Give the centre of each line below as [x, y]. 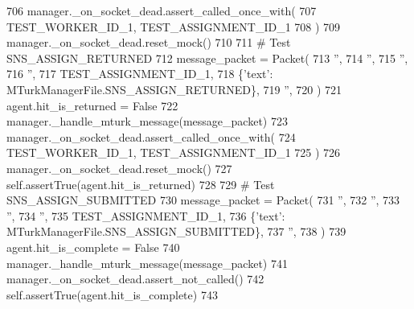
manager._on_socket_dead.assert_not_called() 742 [135, 279]
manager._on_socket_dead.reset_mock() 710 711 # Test [149, 42]
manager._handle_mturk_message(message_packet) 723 [147, 121]
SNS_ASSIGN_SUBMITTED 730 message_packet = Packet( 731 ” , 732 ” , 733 [203, 200]
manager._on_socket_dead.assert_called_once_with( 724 [151, 136]
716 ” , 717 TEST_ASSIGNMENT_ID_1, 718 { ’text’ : [140, 74]
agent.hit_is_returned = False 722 [92, 105]
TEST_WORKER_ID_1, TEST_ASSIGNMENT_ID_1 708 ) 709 [174, 26]
